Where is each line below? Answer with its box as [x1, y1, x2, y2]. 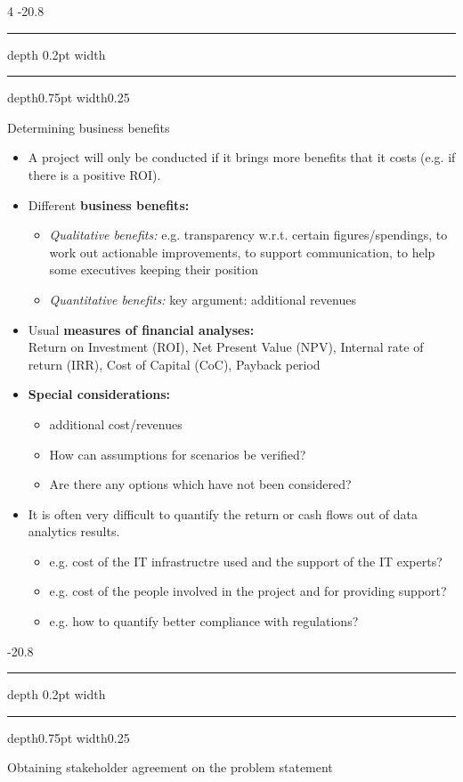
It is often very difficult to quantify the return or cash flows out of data [28, 504, 418, 523]
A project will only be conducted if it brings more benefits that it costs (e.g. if [28, 148, 456, 167]
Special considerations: [28, 385, 171, 403]
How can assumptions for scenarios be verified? [49, 444, 306, 463]
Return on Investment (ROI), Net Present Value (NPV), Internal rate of [28, 338, 424, 356]
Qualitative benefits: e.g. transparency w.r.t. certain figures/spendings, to [49, 225, 448, 244]
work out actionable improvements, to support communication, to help [49, 242, 435, 261]
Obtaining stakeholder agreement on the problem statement [7, 758, 333, 777]
